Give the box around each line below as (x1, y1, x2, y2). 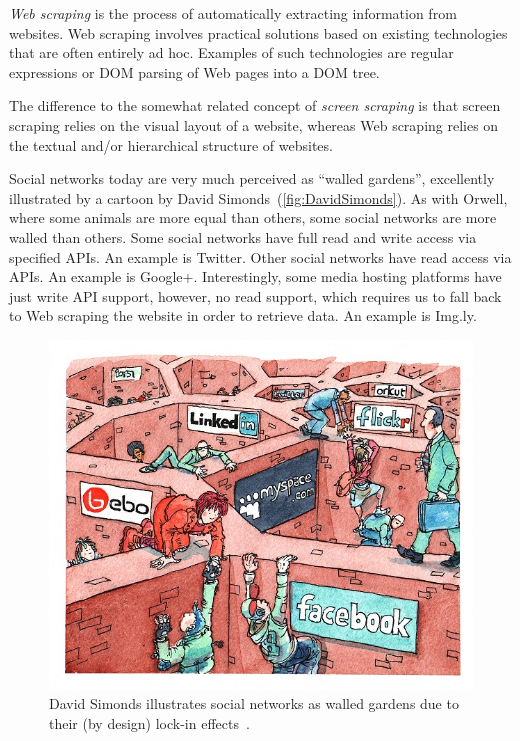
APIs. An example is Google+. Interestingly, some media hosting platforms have (9, 266, 502, 287)
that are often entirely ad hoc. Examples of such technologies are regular (9, 42, 454, 63)
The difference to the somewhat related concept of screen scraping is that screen (9, 95, 501, 116)
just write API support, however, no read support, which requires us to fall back (9, 285, 502, 306)
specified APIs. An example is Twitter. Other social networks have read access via (9, 246, 512, 267)
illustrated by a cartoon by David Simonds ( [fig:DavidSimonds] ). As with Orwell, (9, 187, 508, 208)
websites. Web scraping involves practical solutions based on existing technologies (9, 22, 508, 43)
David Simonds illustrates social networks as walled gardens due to (49, 693, 459, 714)
